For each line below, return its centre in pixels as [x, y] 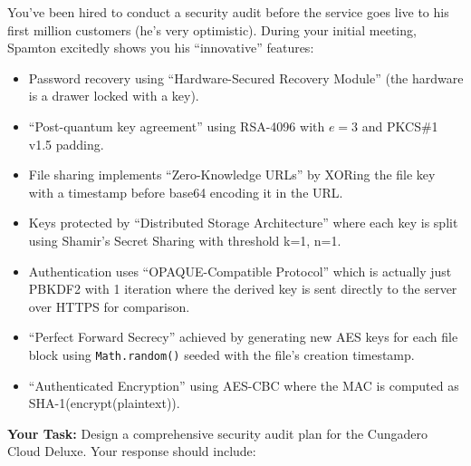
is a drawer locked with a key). [114, 96]
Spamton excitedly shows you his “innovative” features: [161, 48]
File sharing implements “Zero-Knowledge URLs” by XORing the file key [232, 175]
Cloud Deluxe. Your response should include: [132, 451]
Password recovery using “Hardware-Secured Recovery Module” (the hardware [246, 78]
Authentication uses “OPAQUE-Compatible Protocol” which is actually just [240, 271]
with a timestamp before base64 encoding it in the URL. [186, 192]
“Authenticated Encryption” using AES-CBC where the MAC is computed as [244, 385]
